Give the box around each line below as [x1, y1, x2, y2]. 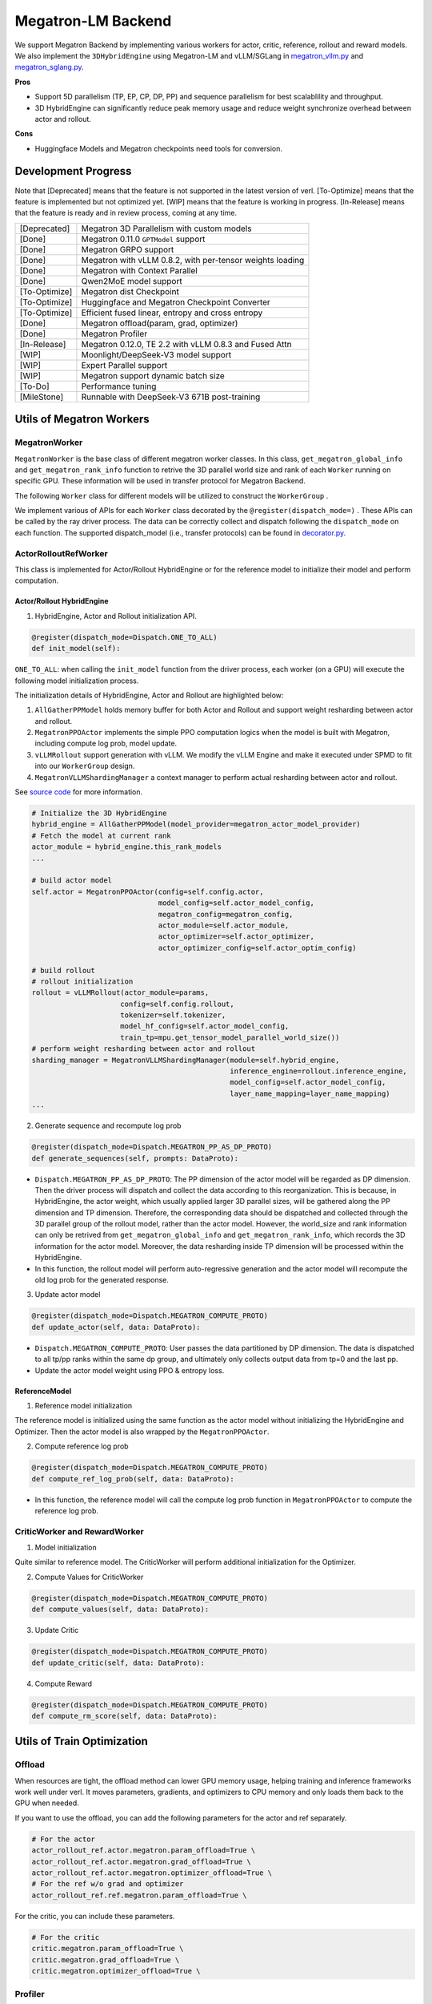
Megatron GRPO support [81, 244, 174, 255]
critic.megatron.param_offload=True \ [31, 1944, 184, 1953]
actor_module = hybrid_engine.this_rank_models [31, 842, 222, 851]
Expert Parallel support [81, 359, 168, 370]
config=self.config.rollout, [120, 999, 235, 1008]
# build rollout [31, 966, 96, 975]
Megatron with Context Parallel [81, 265, 198, 276]
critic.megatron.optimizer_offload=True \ [31, 1966, 201, 1975]
